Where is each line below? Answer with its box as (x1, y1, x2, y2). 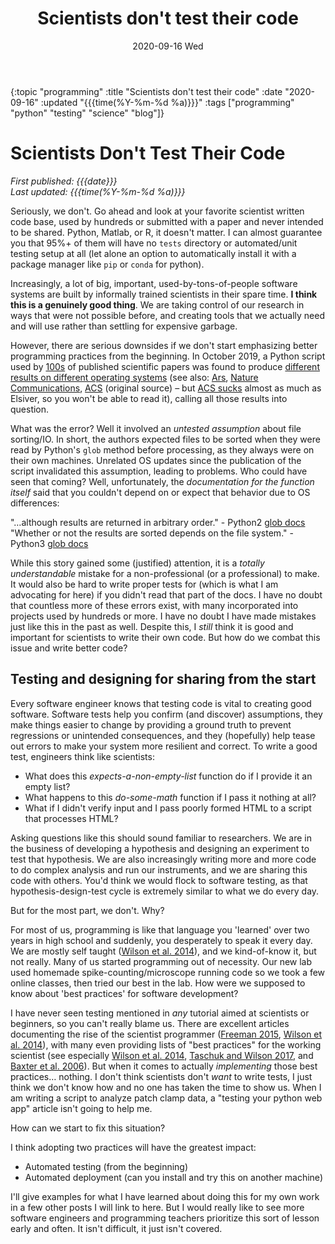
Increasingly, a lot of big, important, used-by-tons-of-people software (10, 277, 298, 289)
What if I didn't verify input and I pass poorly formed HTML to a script (24, 802, 312, 814)
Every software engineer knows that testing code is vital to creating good (10, 697, 312, 709)
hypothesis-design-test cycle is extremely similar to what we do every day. (10, 885, 320, 897)
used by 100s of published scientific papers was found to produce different (10, 360, 320, 372)
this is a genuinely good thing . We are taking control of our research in (10, 298, 305, 311)
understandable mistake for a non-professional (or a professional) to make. (10, 567, 320, 579)
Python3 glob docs (10, 537, 89, 549)
